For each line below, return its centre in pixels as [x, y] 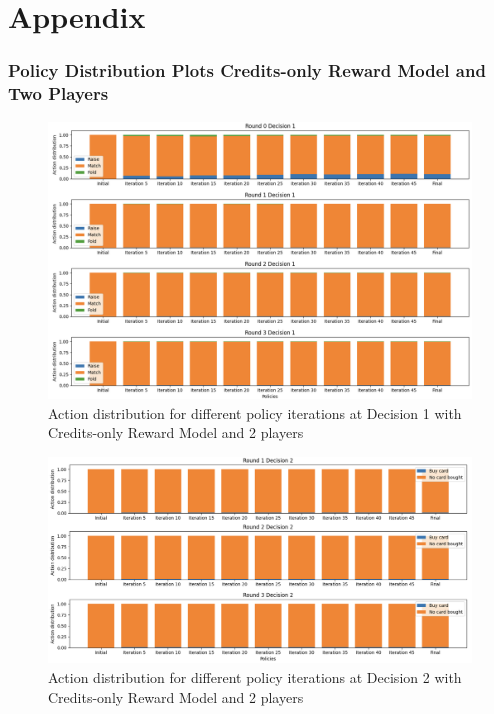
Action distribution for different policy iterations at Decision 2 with [255, 676]
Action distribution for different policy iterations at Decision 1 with [255, 412]
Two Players [58, 93]
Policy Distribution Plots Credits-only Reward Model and [247, 70]
